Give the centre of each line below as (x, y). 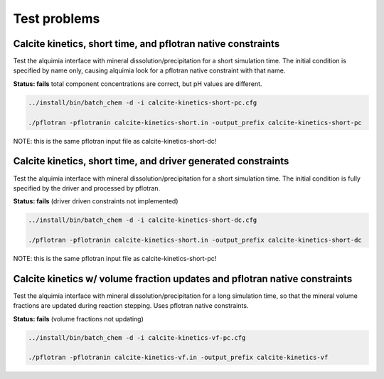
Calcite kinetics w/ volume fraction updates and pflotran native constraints (183, 278)
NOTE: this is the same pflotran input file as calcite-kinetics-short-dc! (115, 141)
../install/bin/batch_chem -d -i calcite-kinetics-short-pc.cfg (143, 102)
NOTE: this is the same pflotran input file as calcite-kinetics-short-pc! (115, 259)
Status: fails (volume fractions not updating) (78, 319)
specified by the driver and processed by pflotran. (87, 188)
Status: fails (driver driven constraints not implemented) (96, 201)
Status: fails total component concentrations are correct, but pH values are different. (138, 84)
